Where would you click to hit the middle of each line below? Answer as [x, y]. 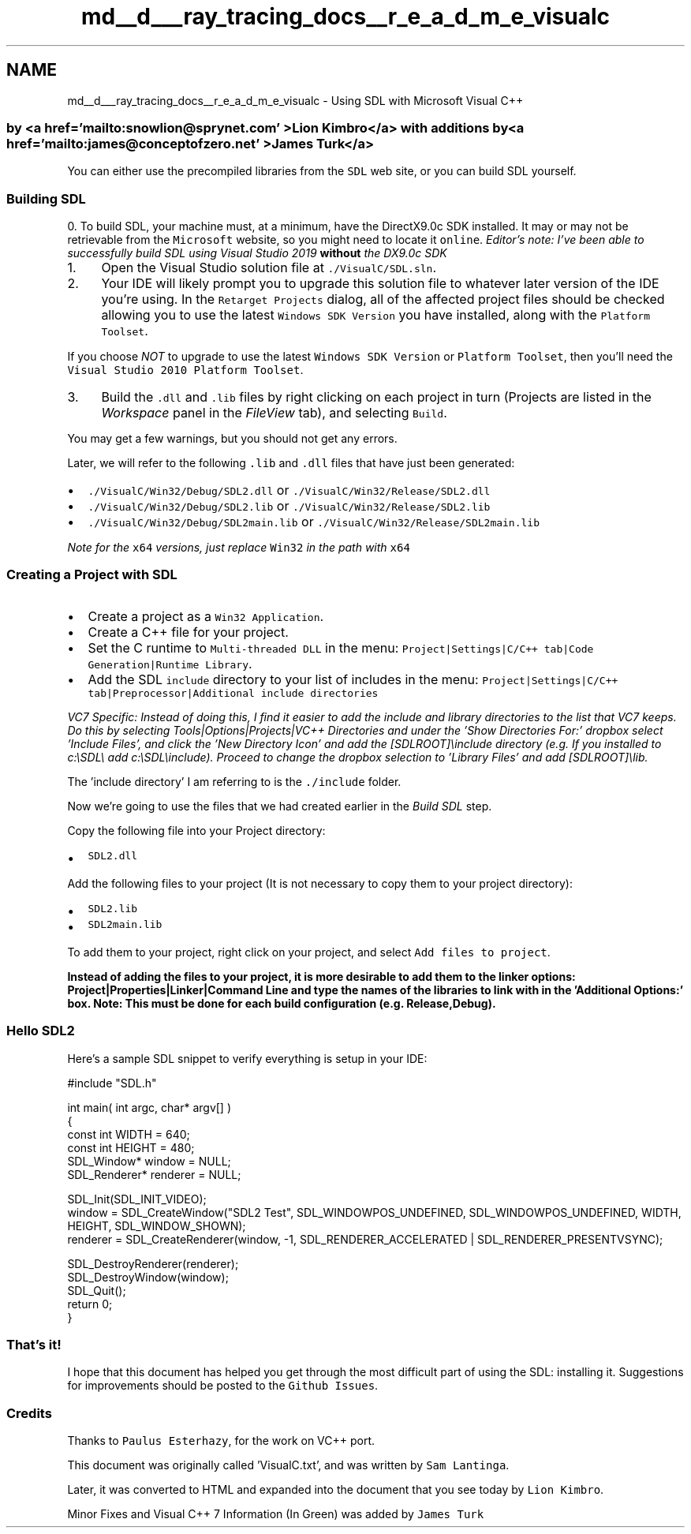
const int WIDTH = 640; [129, 1134]
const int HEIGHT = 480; [131, 1147]
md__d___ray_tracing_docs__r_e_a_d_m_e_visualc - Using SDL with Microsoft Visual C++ [295, 100]
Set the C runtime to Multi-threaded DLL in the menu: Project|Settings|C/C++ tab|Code [341, 647]
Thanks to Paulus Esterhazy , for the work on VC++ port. [221, 1441]
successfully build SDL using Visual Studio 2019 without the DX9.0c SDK [257, 253]
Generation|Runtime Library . [170, 663]
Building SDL [46, 198]
